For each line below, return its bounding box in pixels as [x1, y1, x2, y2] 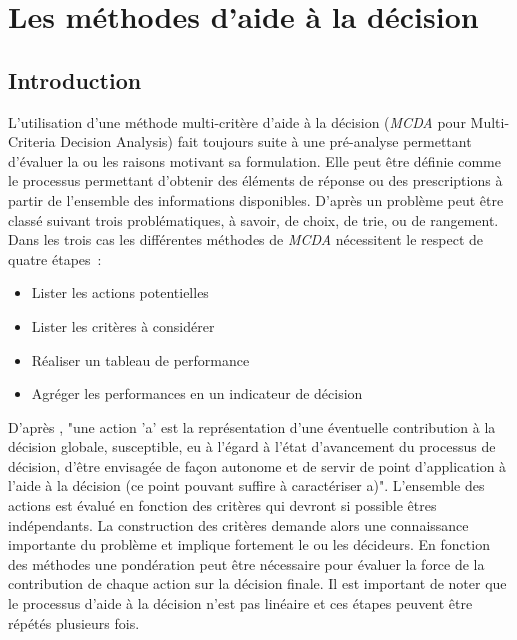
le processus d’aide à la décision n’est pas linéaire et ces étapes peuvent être [8, 593, 473, 614]
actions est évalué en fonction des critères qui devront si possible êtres [8, 495, 437, 516]
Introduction [8, 64, 142, 95]
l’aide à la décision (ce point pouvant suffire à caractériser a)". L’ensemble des [8, 475, 485, 496]
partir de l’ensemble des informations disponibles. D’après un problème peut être [8, 189, 504, 210]
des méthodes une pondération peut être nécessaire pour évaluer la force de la [8, 553, 485, 574]
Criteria [8, 131, 56, 152]
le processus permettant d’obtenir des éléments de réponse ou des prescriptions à [8, 170, 503, 191]
